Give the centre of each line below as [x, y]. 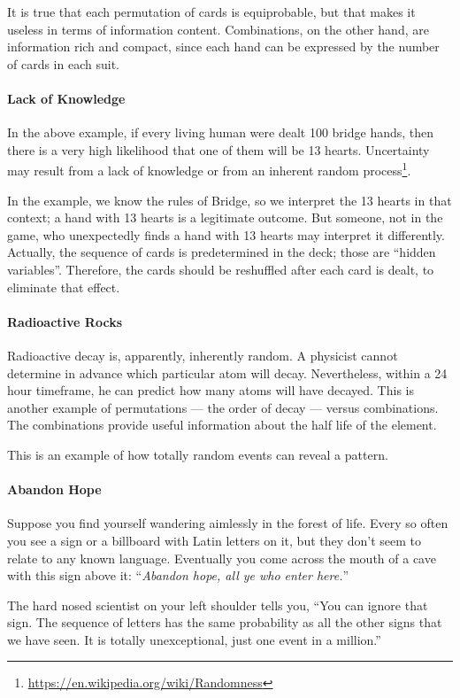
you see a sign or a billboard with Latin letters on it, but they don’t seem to [215, 540]
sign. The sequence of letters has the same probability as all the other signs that [225, 622]
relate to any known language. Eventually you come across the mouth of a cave [222, 558]
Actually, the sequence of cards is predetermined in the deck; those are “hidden [222, 252]
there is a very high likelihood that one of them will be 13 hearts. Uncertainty [218, 149]
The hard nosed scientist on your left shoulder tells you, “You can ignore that [218, 605]
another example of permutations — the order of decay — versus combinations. [223, 407]
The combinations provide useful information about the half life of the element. [222, 425]
